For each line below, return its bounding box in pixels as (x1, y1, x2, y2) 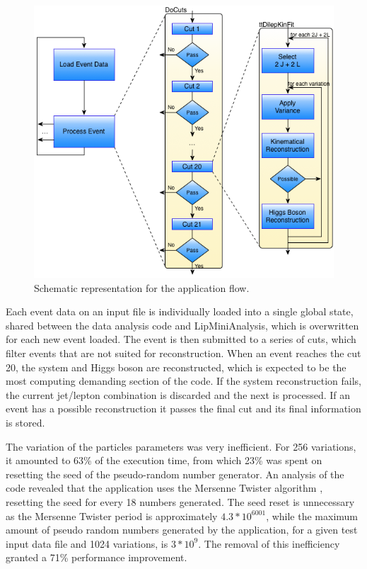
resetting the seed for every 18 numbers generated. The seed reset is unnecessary (6, 494, 355, 509)
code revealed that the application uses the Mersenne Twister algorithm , (6, 480, 323, 495)
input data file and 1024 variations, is (6, 536, 168, 551)
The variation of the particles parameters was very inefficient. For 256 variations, (6, 439, 356, 453)
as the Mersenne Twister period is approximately (6, 508, 218, 523)
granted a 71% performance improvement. (6, 550, 187, 565)
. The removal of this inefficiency (198, 536, 340, 551)
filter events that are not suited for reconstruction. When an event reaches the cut (6, 346, 361, 361)
